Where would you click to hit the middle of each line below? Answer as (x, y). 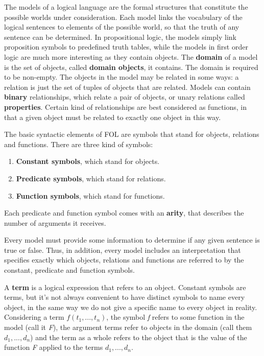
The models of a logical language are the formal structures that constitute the (126, 7)
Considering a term (34, 317)
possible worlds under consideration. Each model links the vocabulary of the (123, 17)
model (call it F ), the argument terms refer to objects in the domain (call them (128, 327)
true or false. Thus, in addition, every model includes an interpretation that (123, 250)
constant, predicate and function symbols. (69, 270)
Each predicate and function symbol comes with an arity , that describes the (124, 213)
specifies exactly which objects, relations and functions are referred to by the (124, 260)
